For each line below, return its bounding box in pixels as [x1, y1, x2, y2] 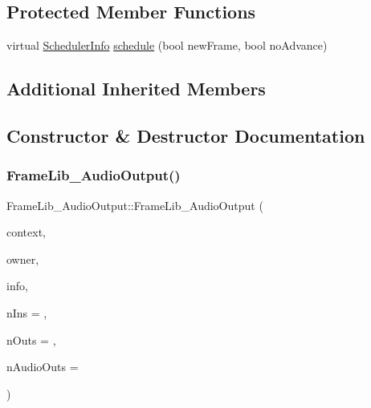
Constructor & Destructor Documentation [6, 123, 365, 147]
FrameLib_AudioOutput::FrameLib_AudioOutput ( [6, 196, 263, 213]
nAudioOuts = [6, 358, 79, 375]
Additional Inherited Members [6, 76, 266, 101]
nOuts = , [6, 331, 56, 348]
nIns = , [6, 304, 47, 321]
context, [6, 224, 46, 240]
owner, [6, 250, 39, 267]
